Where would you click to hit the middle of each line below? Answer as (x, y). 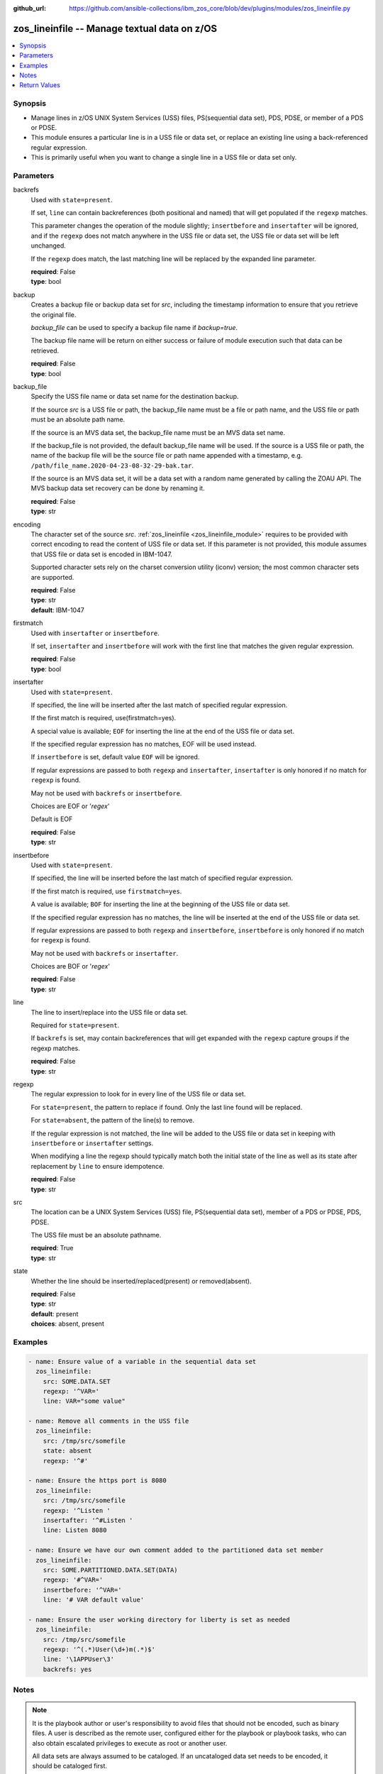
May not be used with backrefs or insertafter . (105, 953)
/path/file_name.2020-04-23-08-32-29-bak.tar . (112, 465)
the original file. (54, 314)
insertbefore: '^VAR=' (82, 1590)
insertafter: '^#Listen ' (88, 1520)
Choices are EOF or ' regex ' (70, 806)
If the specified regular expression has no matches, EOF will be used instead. (144, 744)
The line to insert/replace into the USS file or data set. (109, 1012)
